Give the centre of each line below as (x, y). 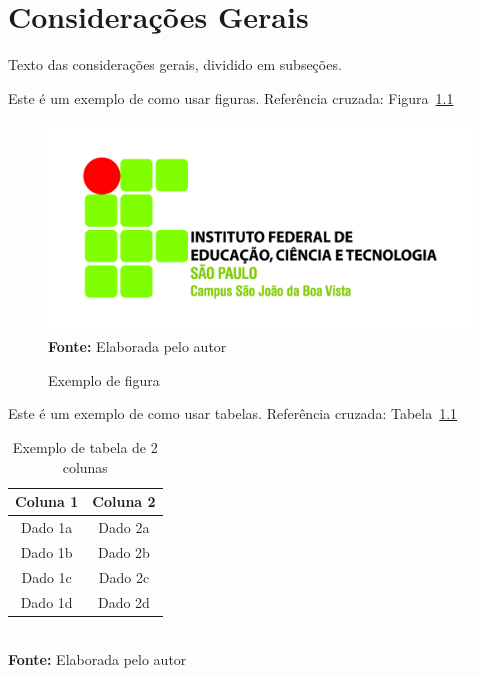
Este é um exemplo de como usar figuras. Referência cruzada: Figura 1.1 (231, 97)
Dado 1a (47, 527)
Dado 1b (46, 551)
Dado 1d (46, 601)
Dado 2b (123, 551)
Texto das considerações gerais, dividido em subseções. (175, 64)
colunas (85, 466)
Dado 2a (124, 527)
